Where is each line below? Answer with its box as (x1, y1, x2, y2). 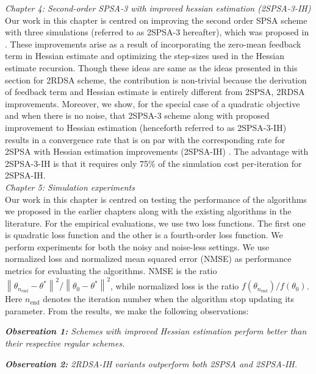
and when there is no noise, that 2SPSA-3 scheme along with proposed (5, 109, 270, 122)
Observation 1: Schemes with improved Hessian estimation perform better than (5, 325, 307, 337)
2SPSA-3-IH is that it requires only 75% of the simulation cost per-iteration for (5, 157, 302, 169)
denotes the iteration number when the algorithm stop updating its (43, 292, 295, 305)
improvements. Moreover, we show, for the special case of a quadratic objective (5, 97, 300, 110)
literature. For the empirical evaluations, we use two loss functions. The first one (5, 216, 306, 229)
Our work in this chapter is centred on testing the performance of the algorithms (5, 192, 307, 205)
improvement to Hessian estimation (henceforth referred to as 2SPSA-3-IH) (5, 121, 287, 133)
